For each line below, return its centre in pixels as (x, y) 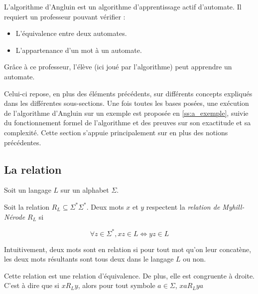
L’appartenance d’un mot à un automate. (79, 50)
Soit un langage (28, 190)
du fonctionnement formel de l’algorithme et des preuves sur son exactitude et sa (128, 123)
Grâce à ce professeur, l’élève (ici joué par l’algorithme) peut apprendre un (118, 67)
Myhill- (233, 206)
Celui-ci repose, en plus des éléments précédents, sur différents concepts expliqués (128, 93)
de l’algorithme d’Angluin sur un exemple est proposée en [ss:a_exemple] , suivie (126, 113)
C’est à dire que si (32, 285)
